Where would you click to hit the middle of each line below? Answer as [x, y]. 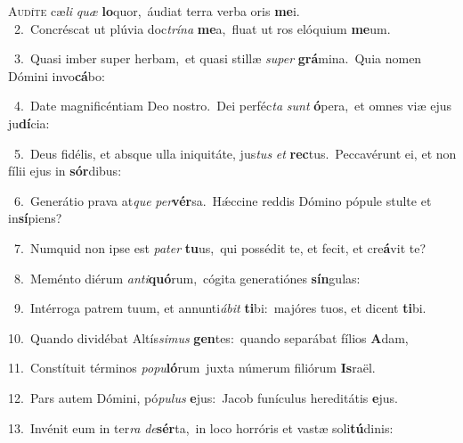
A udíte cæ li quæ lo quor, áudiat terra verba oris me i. [154, 11]
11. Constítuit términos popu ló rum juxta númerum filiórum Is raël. [192, 368]
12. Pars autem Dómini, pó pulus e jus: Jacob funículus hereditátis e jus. [203, 397]
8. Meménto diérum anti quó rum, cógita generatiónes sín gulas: [187, 278]
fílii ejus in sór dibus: [65, 171]
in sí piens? [35, 218]
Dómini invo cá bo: [57, 75]
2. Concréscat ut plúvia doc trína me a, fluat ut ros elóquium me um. [202, 28]
